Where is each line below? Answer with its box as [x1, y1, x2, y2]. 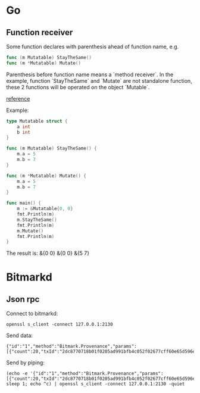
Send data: [6, 332, 33, 339]
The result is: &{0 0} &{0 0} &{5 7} [6, 249, 90, 257]
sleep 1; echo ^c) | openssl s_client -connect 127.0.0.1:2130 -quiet [6, 381, 185, 387]
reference [6, 95, 30, 102]
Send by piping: [6, 359, 45, 366]
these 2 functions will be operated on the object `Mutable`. [6, 83, 150, 91]
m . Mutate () [17, 227, 44, 234]
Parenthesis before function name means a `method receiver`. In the [6, 71, 174, 78]
